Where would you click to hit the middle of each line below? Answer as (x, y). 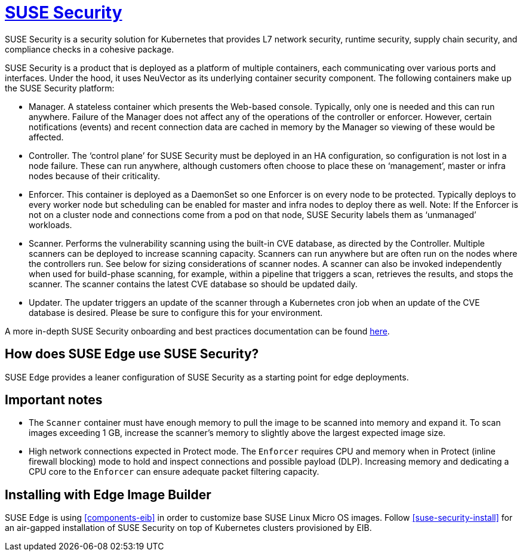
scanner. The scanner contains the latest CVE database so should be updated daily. (193, 284)
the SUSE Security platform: (60, 88)
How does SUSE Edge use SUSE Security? (132, 354)
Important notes (54, 400)
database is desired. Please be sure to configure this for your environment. (176, 312)
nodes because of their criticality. (95, 176)
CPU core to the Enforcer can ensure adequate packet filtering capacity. (174, 472)
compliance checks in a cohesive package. (90, 49)
